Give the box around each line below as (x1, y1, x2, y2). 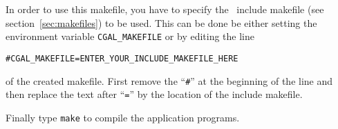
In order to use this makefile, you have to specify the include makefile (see (6, 2, 324, 16)
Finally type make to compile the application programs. (6, 110, 240, 124)
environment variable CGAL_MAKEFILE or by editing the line (6, 29, 254, 43)
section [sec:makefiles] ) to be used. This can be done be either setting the (6, 15, 317, 30)
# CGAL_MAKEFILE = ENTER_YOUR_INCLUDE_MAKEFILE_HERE (6, 53, 238, 63)
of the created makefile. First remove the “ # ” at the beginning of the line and (6, 73, 333, 88)
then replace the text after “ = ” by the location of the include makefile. (6, 87, 303, 101)
